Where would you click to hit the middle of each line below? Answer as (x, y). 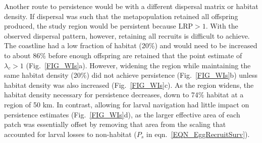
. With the (222, 26)
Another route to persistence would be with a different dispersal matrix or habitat (131, 6)
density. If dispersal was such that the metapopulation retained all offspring (121, 16)
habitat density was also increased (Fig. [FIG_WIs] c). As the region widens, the (129, 85)
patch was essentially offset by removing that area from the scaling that (115, 124)
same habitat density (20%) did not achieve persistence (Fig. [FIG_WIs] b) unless (131, 75)
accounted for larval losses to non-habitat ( (70, 134)
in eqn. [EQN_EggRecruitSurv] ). (198, 134)
